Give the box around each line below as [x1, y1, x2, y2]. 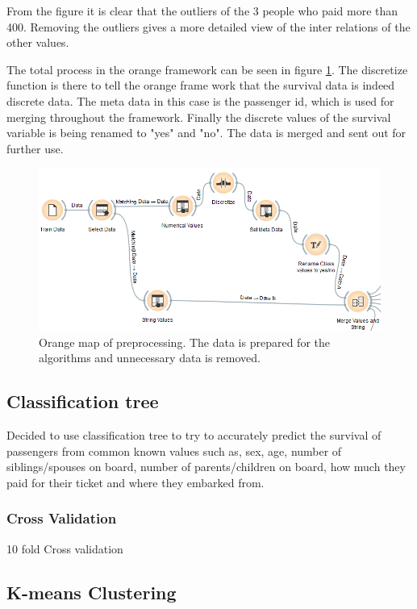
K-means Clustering [6, 579, 177, 604]
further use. [6, 140, 64, 156]
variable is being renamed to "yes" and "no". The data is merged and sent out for [6, 124, 407, 141]
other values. [6, 34, 69, 51]
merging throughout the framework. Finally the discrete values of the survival [6, 108, 391, 125]
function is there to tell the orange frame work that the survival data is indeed [6, 77, 395, 94]
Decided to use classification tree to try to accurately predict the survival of [6, 427, 382, 444]
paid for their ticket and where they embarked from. [6, 473, 265, 490]
